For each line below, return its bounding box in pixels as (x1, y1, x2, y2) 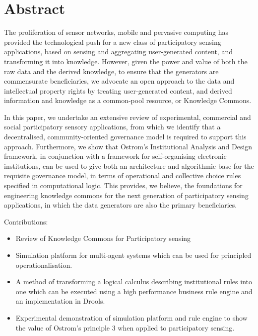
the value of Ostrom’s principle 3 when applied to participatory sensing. (15, 322, 235, 333)
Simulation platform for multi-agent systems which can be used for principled (15, 250, 252, 260)
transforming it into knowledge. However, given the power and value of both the (4, 56, 248, 66)
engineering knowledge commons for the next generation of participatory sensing (4, 190, 249, 200)
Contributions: (4, 216, 48, 226)
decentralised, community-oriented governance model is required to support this (4, 131, 247, 142)
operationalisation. (15, 259, 72, 270)
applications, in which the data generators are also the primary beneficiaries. (4, 200, 237, 210)
